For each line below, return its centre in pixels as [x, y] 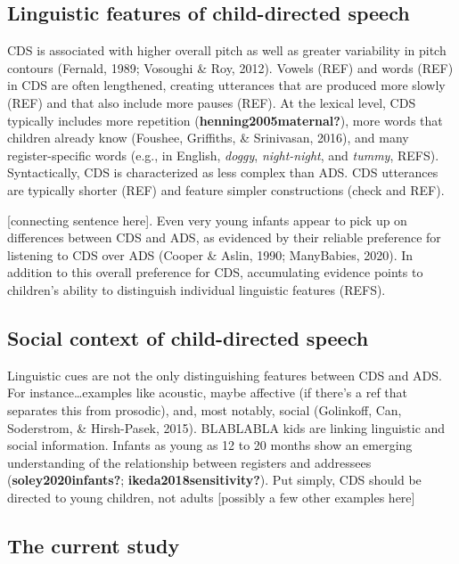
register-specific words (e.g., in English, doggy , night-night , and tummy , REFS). [223, 155]
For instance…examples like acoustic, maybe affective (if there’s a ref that [208, 392]
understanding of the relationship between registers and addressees [189, 462]
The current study [94, 545]
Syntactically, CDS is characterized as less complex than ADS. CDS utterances [223, 172]
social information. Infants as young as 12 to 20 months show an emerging [210, 445]
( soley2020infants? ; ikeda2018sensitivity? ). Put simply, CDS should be [214, 480]
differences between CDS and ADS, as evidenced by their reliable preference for [224, 237]
